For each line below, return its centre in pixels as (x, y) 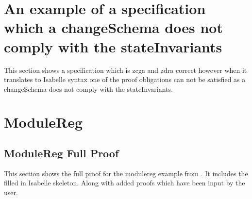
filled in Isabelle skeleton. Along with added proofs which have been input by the (125, 183)
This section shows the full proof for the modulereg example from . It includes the (126, 173)
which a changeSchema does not (113, 27)
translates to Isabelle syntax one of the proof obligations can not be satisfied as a (125, 79)
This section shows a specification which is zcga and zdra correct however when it (126, 70)
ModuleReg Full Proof (61, 153)
